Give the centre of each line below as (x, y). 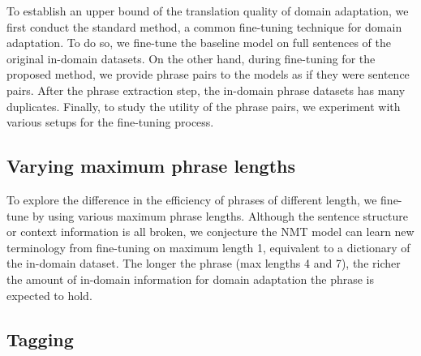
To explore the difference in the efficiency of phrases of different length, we (192, 199)
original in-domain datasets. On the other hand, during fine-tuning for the (191, 58)
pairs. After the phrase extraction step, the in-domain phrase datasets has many (206, 90)
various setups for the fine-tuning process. (110, 122)
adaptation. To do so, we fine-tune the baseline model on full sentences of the (199, 43)
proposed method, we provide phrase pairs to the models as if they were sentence (208, 74)
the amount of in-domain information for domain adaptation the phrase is (190, 279)
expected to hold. (49, 295)
